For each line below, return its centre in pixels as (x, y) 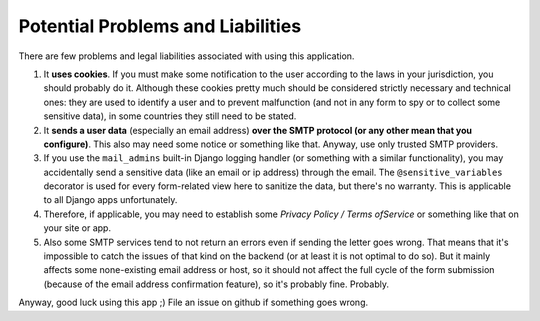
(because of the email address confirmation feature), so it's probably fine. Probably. (216, 284)
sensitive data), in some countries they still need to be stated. (170, 116)
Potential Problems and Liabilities (160, 26)
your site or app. (77, 228)
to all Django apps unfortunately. (110, 200)
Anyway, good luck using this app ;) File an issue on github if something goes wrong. (193, 302)
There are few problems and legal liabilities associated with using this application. (186, 56)
